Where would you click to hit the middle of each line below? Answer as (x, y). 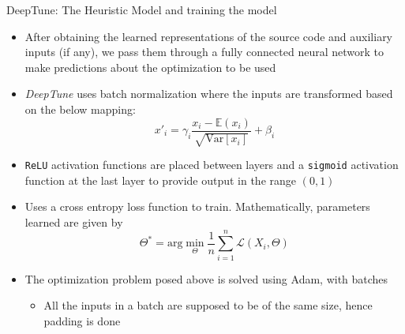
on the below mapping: (80, 109)
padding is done (82, 320)
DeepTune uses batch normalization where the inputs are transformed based (209, 94)
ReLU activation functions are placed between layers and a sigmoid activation (212, 165)
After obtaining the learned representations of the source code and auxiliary (209, 36)
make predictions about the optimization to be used (150, 67)
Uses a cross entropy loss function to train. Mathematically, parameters (197, 206)
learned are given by (74, 221)
